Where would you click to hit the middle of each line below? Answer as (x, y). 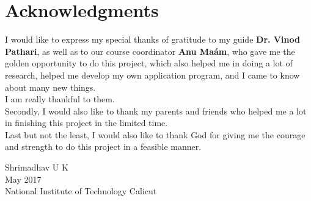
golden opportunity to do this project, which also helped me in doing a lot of (149, 63)
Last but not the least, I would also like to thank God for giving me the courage (155, 134)
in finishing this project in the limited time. (86, 123)
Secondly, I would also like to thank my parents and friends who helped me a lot (156, 111)
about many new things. (50, 87)
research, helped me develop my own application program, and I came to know (152, 75)
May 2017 (23, 179)
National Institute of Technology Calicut (81, 191)
